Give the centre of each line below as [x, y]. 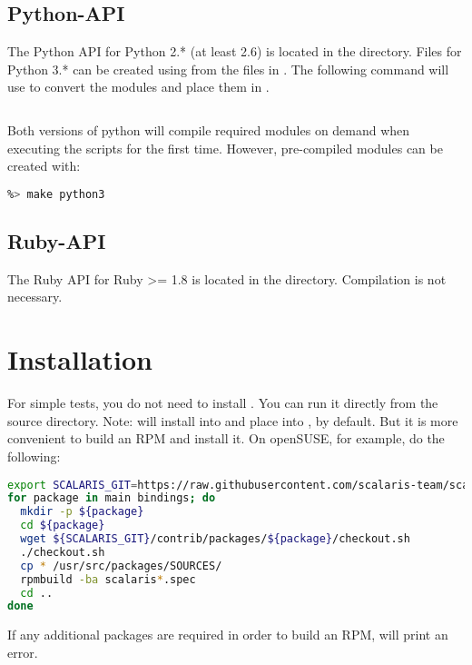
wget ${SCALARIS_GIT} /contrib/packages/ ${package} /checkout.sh [215, 539]
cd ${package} [63, 526]
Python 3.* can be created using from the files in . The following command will [228, 69]
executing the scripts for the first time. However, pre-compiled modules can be [225, 148]
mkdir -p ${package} [82, 512]
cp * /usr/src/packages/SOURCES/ [121, 566]
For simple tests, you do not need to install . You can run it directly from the [223, 403]
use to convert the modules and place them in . [138, 87]
